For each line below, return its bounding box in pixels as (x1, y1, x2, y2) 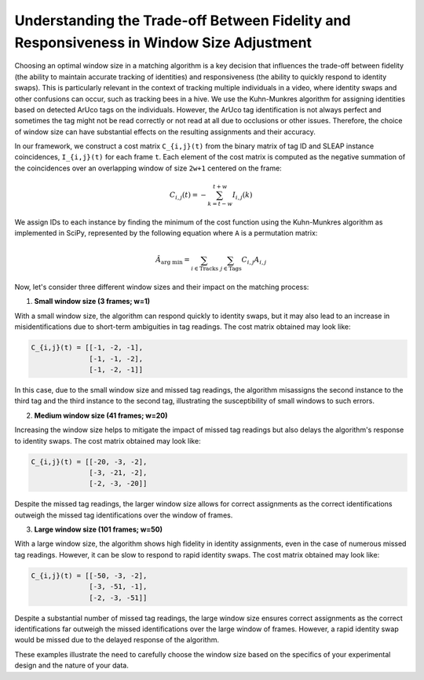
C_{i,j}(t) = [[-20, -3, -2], (31, 457, 148, 466)
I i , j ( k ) (232, 191, 253, 201)
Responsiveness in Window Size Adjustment (14, 34, 313, 51)
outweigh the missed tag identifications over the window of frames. (14, 510, 233, 520)
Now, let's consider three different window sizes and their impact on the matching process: (14, 283, 309, 292)
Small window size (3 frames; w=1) (34, 297, 151, 306)
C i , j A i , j (241, 255, 267, 266)
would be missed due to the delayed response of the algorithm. (14, 635, 220, 645)
